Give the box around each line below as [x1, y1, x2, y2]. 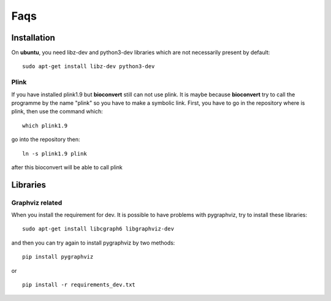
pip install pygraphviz [22, 253, 94, 261]
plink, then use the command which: [11, 108, 104, 115]
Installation [11, 32, 55, 43]
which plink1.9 [22, 122, 68, 129]
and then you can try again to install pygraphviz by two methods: [11, 239, 175, 246]
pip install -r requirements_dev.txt [22, 281, 136, 288]
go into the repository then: [11, 135, 80, 143]
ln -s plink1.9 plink [22, 150, 87, 157]
